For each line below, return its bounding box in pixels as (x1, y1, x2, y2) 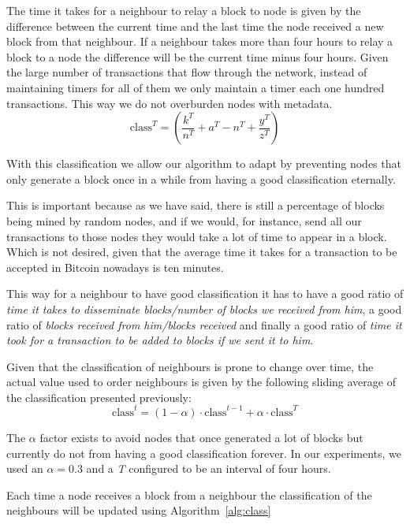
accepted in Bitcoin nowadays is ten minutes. (6, 258, 224, 275)
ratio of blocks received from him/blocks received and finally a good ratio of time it (6, 316, 402, 333)
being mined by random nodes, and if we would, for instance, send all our (6, 212, 362, 229)
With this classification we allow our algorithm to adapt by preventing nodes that (6, 155, 401, 172)
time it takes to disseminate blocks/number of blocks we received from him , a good (6, 300, 402, 317)
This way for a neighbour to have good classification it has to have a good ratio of (6, 285, 404, 302)
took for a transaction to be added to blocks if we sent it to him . (6, 332, 314, 348)
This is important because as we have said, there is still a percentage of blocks (6, 197, 385, 214)
